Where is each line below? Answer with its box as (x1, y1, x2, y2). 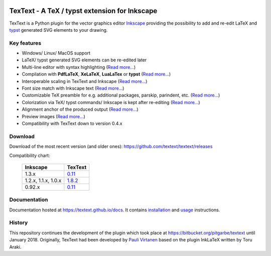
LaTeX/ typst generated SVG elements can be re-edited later (22, 57, 147, 63)
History (9, 219, 28, 226)
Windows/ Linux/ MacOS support (22, 50, 90, 56)
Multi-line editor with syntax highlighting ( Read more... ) (22, 64, 136, 70)
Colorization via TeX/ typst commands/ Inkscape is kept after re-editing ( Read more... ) (22, 99, 200, 105)
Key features (9, 39, 42, 46)
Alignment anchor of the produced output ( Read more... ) (22, 106, 139, 113)
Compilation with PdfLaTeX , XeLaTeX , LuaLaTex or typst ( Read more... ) (22, 71, 171, 77)
